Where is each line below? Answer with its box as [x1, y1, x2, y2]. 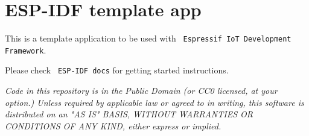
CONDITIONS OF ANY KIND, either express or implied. [5, 119, 221, 132]
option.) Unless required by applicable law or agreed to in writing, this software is [5, 96, 304, 108]
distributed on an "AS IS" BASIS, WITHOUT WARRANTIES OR [5, 108, 253, 120]
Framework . [5, 43, 46, 56]
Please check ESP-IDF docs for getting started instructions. [5, 64, 229, 76]
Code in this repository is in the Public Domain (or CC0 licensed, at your [5, 84, 278, 97]
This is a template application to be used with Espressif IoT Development [5, 32, 291, 45]
